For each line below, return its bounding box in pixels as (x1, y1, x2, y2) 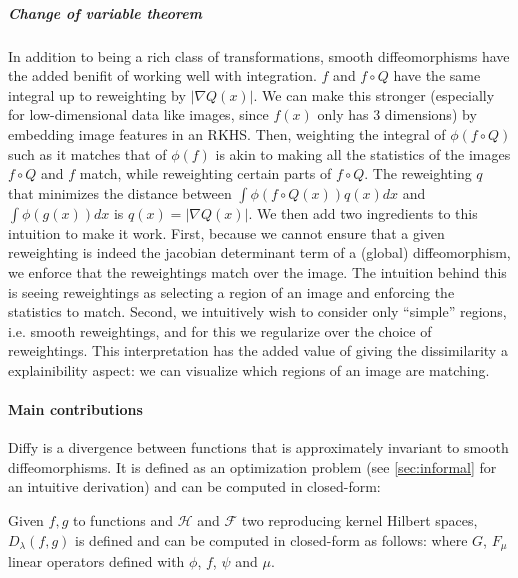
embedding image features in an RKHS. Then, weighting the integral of (8, 123, 446, 144)
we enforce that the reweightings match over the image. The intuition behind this (8, 261, 507, 282)
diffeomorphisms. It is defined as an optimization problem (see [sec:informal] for (8, 456, 497, 477)
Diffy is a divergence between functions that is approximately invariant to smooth (8, 437, 509, 458)
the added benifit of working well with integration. (8, 65, 317, 86)
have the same (393, 65, 481, 86)
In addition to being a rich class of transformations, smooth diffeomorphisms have (8, 45, 510, 66)
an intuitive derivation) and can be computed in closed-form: (8, 476, 381, 497)
